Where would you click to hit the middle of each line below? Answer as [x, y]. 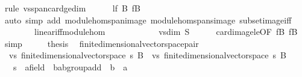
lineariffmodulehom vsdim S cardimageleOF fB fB [166, 32]
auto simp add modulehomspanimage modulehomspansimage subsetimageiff [148, 20]
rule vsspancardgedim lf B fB [73, 8]
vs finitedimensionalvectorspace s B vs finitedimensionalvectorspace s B [147, 55]
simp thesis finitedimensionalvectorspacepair [102, 43]
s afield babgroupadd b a [70, 66]
